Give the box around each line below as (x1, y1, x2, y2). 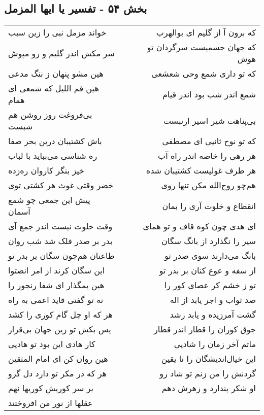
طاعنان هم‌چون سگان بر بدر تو (8, 250, 115, 262)
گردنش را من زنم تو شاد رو (159, 367, 256, 379)
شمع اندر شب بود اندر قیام (162, 88, 256, 100)
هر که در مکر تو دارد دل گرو (8, 367, 107, 379)
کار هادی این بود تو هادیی (8, 338, 95, 350)
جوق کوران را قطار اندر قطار (154, 323, 256, 335)
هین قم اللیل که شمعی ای (8, 82, 99, 94)
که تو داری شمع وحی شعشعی (151, 67, 256, 80)
